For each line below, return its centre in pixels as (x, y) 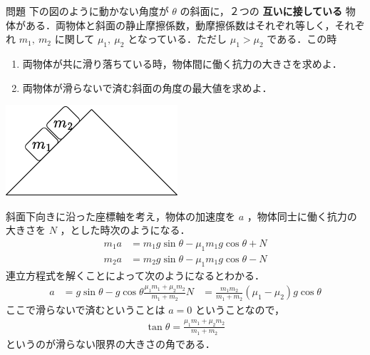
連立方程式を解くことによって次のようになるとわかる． (135, 275)
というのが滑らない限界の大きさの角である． (111, 343)
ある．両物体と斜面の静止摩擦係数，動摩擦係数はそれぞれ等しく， (180, 25)
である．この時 (302, 39)
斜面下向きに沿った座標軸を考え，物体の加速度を (120, 216)
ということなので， (240, 309)
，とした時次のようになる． (125, 230)
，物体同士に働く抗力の (302, 216)
